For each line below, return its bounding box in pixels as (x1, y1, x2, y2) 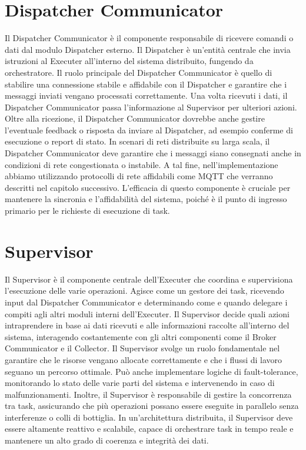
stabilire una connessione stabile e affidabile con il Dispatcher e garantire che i (5, 78, 287, 90)
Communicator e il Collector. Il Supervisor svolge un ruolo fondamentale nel (5, 342, 280, 354)
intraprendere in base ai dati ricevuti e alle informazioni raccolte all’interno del (5, 319, 290, 331)
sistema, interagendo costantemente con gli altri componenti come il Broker (5, 330, 277, 342)
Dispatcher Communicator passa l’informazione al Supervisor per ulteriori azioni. (5, 100, 297, 113)
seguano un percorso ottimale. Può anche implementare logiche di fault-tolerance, (5, 365, 298, 377)
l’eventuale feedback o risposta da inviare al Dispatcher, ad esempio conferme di (5, 123, 293, 136)
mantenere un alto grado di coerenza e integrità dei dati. (5, 434, 209, 446)
